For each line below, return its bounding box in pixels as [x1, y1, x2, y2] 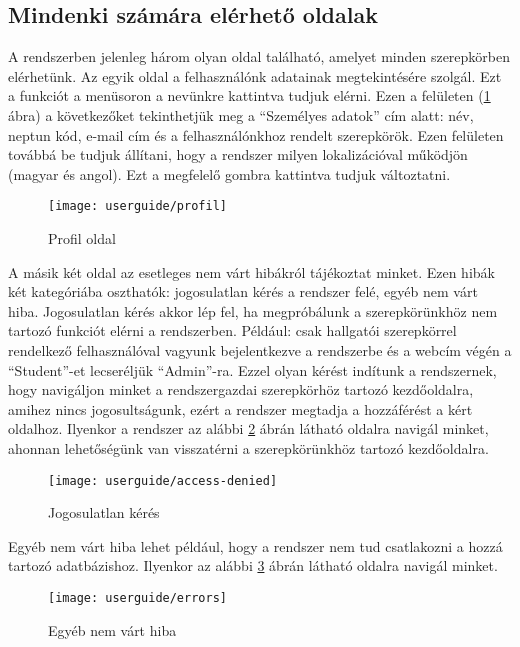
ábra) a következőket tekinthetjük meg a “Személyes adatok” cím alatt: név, [8, 104, 474, 125]
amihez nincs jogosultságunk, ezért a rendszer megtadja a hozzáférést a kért [8, 398, 473, 419]
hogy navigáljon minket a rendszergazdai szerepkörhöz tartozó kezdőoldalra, [8, 379, 474, 400]
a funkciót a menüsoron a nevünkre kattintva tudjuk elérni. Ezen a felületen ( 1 [8, 85, 491, 106]
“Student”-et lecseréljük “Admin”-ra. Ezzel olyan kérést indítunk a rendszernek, [8, 359, 497, 380]
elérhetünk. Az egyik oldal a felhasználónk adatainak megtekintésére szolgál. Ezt [8, 65, 502, 86]
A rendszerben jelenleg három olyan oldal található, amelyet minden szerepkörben [8, 46, 511, 67]
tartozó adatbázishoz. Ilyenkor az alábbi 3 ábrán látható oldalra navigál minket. [8, 555, 498, 576]
